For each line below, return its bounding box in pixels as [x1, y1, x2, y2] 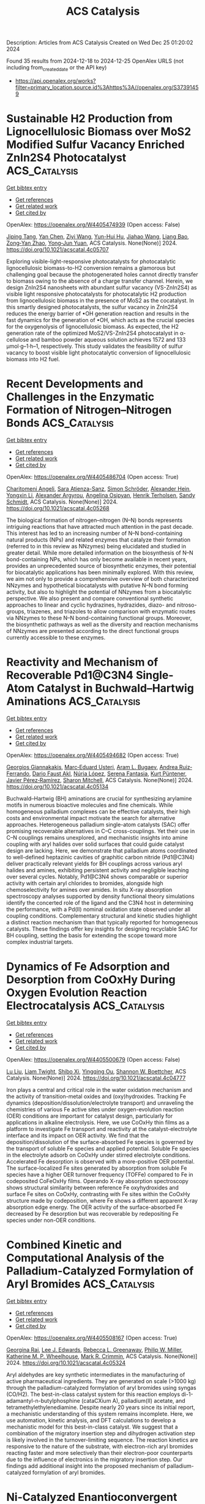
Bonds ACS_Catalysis [6, 416, 114, 430]
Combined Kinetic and [6, 1238, 122, 1252]
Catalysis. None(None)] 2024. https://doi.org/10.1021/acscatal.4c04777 [6, 1074, 186, 1081]
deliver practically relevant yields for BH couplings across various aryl [6, 860, 182, 867]
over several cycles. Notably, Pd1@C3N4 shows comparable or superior [6, 873, 188, 880]
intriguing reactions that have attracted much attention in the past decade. [6, 523, 194, 530]
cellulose [6, 336, 29, 343]
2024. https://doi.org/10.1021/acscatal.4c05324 [6, 1359, 126, 1366]
